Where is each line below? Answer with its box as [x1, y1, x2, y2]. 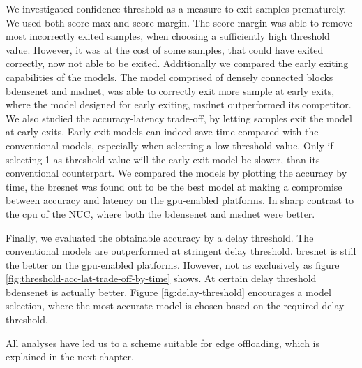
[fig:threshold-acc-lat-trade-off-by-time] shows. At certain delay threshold [6, 271, 317, 286]
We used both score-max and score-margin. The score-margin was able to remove [6, 15, 352, 29]
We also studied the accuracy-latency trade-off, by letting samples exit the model [6, 110, 352, 125]
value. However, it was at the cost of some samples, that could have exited [6, 42, 324, 57]
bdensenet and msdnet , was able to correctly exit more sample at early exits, [6, 83, 335, 98]
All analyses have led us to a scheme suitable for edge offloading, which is [6, 335, 320, 350]
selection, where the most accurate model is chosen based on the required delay [6, 298, 345, 313]
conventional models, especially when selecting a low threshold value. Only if [6, 138, 333, 152]
